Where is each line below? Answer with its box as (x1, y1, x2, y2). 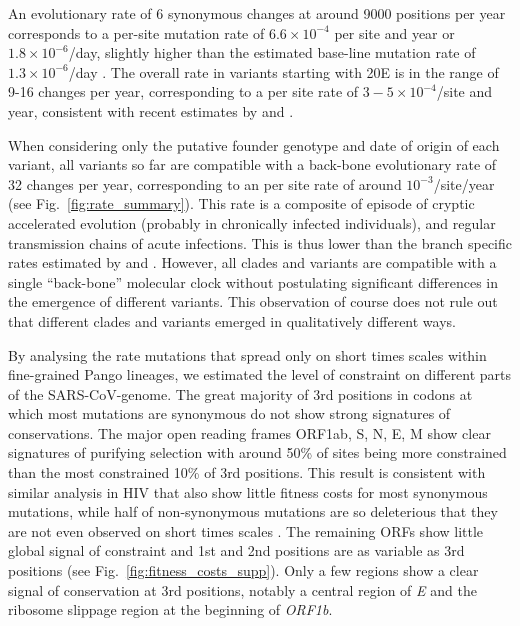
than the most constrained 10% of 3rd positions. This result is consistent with (8, 462, 486, 483)
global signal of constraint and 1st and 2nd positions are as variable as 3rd (8, 540, 465, 561)
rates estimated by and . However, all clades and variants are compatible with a (8, 252, 497, 273)
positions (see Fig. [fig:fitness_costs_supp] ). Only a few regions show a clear (8, 560, 479, 581)
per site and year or (334, 22, 455, 43)
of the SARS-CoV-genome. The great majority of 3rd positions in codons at (8, 383, 473, 404)
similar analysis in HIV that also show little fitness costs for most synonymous (8, 481, 488, 502)
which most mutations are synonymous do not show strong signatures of (8, 403, 451, 424)
